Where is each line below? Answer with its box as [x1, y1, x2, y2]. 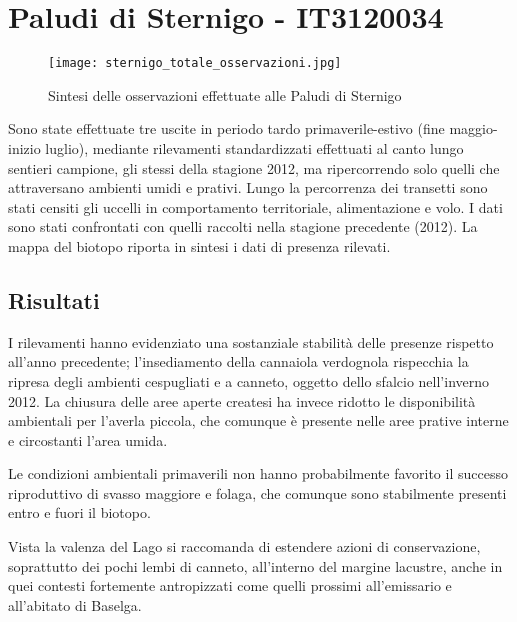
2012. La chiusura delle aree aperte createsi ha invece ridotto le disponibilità [8, 390, 476, 411]
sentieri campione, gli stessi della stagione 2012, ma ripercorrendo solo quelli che [8, 157, 500, 178]
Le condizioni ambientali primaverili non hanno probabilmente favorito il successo [8, 463, 508, 484]
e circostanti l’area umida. [8, 429, 168, 450]
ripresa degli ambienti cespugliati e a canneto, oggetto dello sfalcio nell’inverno [8, 370, 490, 391]
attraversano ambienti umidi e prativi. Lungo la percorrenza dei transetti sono [8, 177, 488, 198]
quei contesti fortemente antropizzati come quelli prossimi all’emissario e [8, 575, 452, 596]
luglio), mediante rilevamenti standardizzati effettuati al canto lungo [45, 137, 464, 158]
